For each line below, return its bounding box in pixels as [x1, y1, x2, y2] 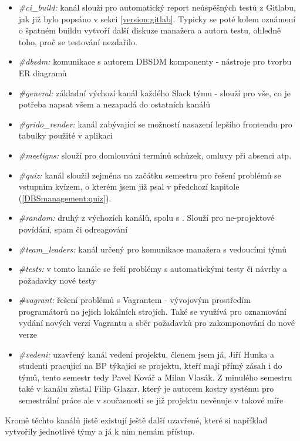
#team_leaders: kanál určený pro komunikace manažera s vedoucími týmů [18, 243, 287, 255]
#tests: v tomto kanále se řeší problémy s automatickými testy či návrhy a [18, 262, 287, 275]
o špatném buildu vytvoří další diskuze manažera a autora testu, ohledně [18, 24, 281, 36]
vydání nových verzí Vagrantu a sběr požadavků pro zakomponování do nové [18, 317, 295, 329]
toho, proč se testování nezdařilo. [18, 35, 137, 48]
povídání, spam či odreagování [18, 223, 128, 235]
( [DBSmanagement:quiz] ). [18, 191, 112, 204]
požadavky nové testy [18, 274, 96, 286]
